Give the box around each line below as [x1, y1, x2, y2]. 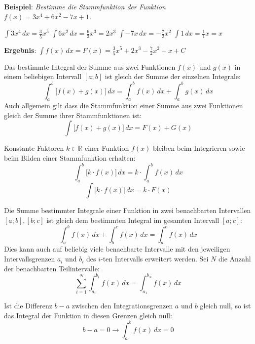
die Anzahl [218, 254, 251, 264]
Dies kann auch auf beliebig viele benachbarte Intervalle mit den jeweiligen [4, 244, 230, 254]
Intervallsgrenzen [4, 254, 55, 264]
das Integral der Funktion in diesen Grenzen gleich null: [4, 310, 172, 320]
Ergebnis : [4, 44, 36, 55]
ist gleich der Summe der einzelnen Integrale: [105, 71, 241, 82]
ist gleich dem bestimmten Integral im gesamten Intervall [46, 215, 219, 225]
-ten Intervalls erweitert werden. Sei [101, 254, 209, 264]
